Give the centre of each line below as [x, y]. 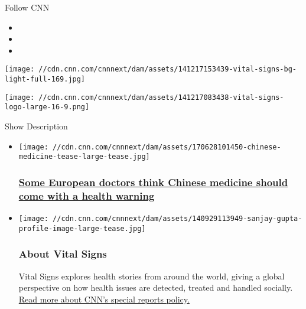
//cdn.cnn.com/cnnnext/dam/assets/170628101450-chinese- [167, 147]
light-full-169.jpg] [45, 79]
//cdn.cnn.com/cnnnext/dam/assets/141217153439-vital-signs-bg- [167, 69]
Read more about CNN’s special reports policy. [104, 299]
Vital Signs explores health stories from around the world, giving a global [152, 276]
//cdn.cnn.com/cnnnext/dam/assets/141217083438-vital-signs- [161, 97]
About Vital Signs [63, 254]
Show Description [36, 126]
